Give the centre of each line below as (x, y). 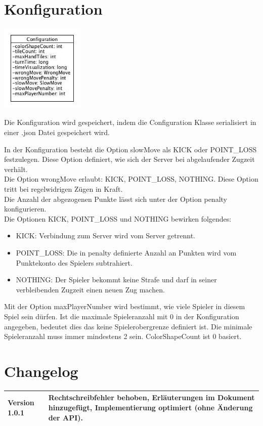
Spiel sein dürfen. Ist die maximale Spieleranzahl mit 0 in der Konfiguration (122, 316)
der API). (66, 417)
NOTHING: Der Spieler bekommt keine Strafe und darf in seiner (116, 280)
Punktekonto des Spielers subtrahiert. (74, 262)
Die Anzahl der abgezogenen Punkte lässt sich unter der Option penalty (116, 199)
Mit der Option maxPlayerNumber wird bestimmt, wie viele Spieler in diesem (125, 306)
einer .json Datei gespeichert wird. (57, 132)
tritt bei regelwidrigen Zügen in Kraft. (63, 189)
